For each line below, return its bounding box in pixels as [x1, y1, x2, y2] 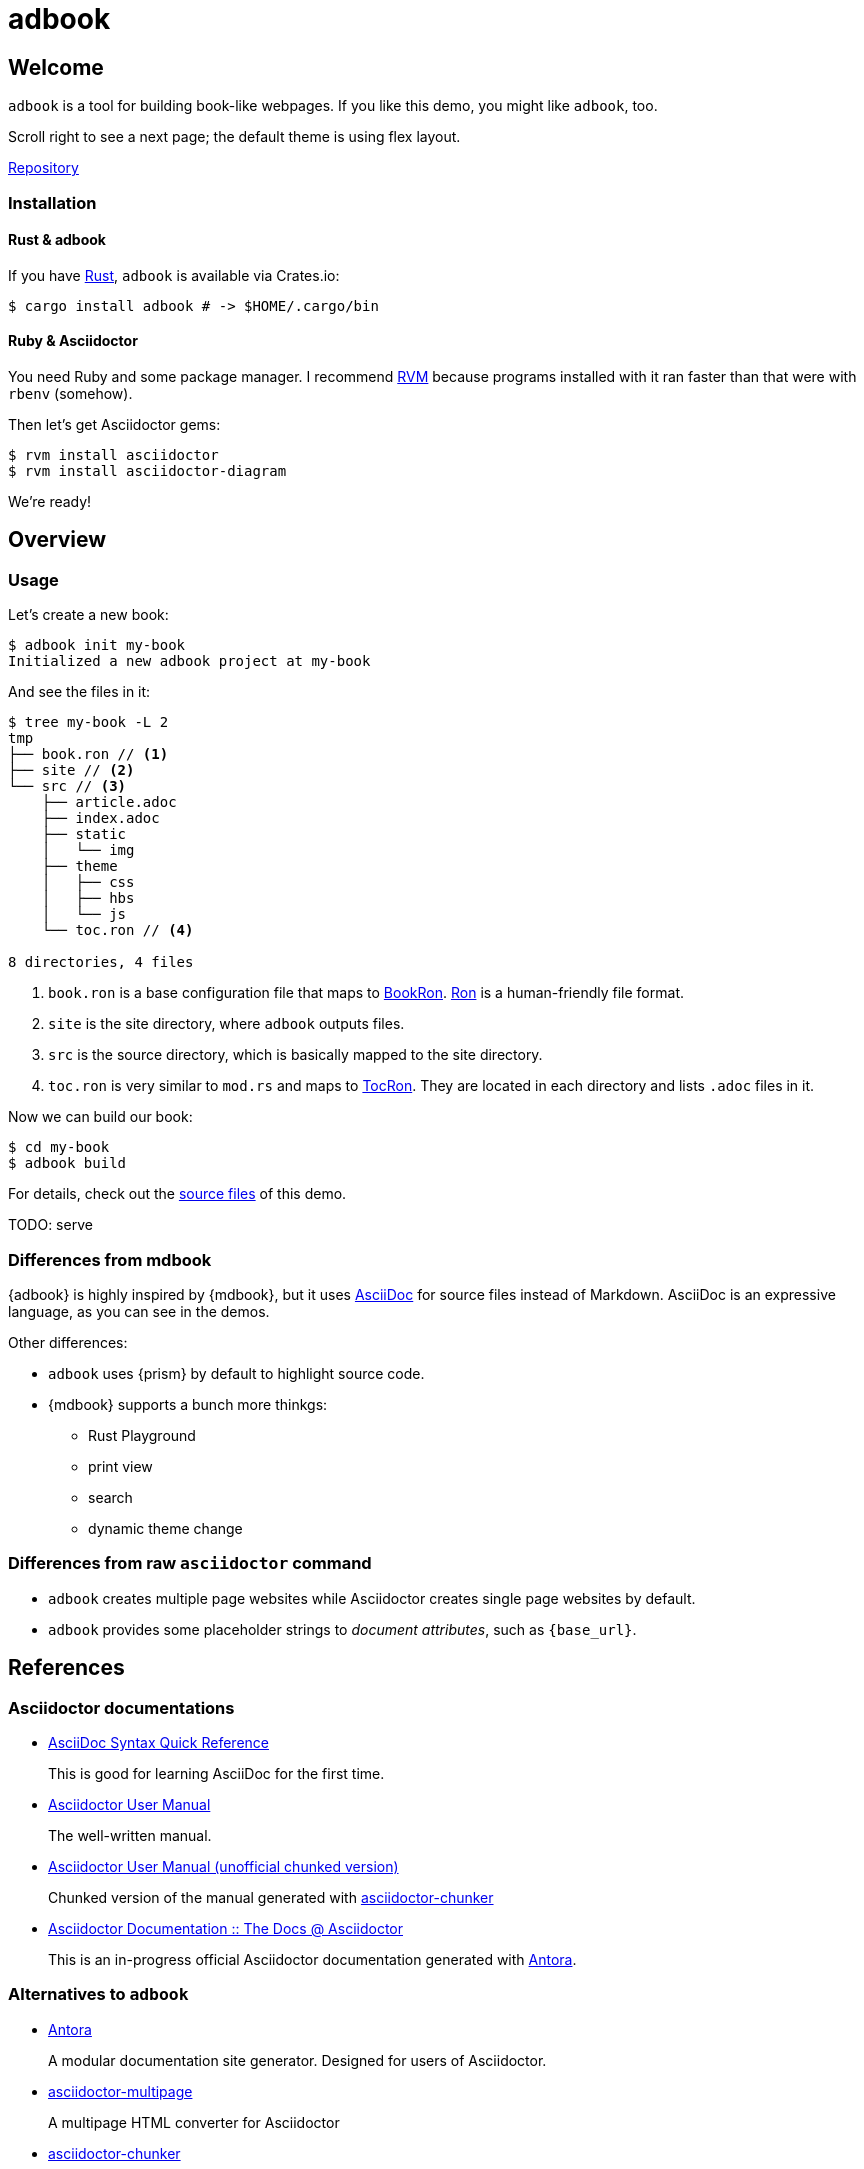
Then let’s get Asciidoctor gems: [8, 415, 221, 433]
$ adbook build [8, 1155, 127, 1172]
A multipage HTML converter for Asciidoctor [48, 2113, 340, 2131]
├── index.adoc [41, 810, 160, 827]
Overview [8, 527, 107, 553]
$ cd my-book [8, 1139, 110, 1156]
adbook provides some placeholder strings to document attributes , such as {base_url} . [48, 1620, 637, 1638]
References [8, 1655, 125, 1681]
